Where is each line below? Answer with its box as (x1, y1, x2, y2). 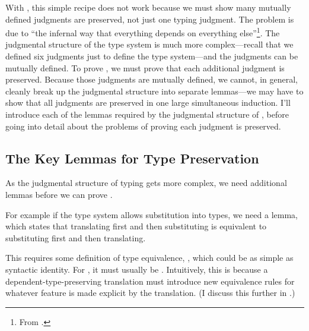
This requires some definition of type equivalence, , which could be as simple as (5, 251, 294, 264)
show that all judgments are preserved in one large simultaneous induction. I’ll (5, 96, 291, 109)
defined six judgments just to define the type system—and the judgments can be (5, 50, 298, 62)
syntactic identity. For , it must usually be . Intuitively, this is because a (5, 263, 268, 275)
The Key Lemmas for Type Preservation (5, 149, 259, 167)
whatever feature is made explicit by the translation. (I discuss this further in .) (5, 286, 295, 299)
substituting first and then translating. (5, 231, 146, 244)
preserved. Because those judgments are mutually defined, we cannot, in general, (5, 73, 298, 86)
